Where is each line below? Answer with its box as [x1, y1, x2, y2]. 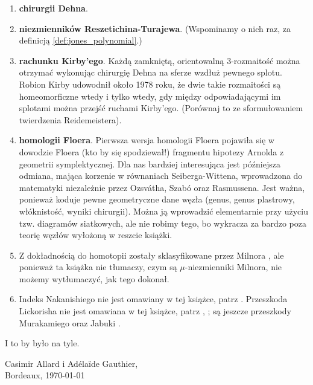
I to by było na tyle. [5, 337, 80, 349]
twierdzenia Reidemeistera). [19, 113, 122, 126]
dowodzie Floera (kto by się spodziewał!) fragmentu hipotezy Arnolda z [19, 145, 284, 158]
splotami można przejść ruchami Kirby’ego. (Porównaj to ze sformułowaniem [19, 102, 303, 114]
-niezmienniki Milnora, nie [185, 260, 282, 273]
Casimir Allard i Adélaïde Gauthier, [5, 357, 138, 369]
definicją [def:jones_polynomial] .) [19, 34, 142, 47]
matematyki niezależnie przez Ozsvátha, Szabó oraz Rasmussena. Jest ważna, [19, 181, 305, 193]
